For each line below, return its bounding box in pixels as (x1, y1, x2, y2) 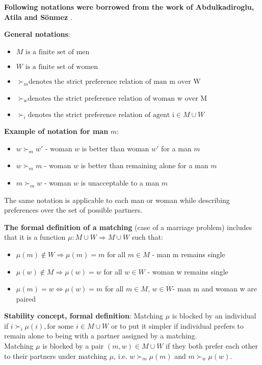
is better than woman (82, 143, 149, 153)
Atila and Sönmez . (4, 11, 72, 22)
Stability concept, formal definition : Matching (4, 310, 163, 321)
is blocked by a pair (42, 340, 104, 351)
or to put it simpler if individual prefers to (111, 320, 244, 331)
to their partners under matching (4, 350, 108, 361)
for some (47, 323, 74, 330)
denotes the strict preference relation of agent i (28, 111, 174, 119)
